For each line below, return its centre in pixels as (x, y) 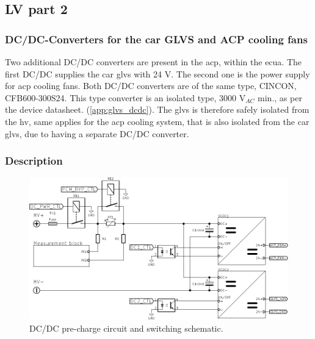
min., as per (280, 97)
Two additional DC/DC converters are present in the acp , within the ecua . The (154, 62)
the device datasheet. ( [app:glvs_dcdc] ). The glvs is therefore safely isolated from (157, 109)
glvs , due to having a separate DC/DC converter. (97, 133)
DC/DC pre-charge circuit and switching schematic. (126, 328)
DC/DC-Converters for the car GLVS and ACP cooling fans (156, 39)
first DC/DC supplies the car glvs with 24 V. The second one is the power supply (157, 73)
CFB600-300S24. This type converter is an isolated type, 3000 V (125, 97)
